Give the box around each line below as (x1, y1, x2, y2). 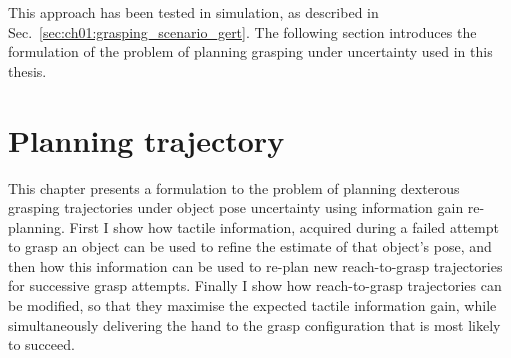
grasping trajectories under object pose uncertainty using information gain (8, 197, 464, 218)
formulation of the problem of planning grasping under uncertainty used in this (8, 41, 493, 62)
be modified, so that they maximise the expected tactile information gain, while (8, 295, 497, 316)
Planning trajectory (8, 119, 285, 160)
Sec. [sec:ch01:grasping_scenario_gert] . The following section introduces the (8, 21, 477, 42)
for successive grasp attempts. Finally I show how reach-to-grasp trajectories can (8, 275, 502, 296)
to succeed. (8, 334, 75, 355)
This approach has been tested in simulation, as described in (8, 2, 379, 22)
